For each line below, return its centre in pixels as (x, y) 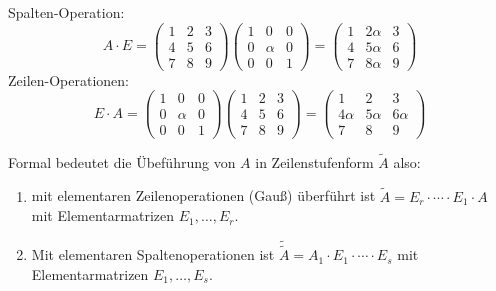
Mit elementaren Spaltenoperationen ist (153, 254)
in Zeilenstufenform (314, 161)
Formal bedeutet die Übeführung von (122, 161)
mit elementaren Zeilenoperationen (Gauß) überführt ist (203, 195)
